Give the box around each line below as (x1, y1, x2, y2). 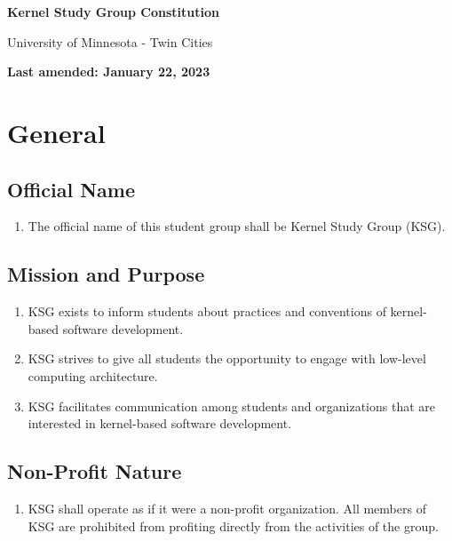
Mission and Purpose (7, 260, 205, 288)
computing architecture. (28, 366, 158, 385)
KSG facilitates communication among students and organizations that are (28, 396, 436, 415)
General (7, 114, 106, 150)
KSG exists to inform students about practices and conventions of (28, 302, 386, 321)
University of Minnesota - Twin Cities (7, 32, 213, 51)
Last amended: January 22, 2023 (7, 62, 210, 81)
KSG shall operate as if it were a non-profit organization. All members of (28, 498, 426, 517)
